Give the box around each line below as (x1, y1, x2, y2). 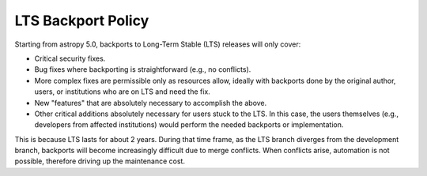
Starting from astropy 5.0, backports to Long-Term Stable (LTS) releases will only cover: (14, 39, 301, 49)
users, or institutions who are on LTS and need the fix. (34, 87, 211, 96)
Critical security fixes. (34, 54, 106, 63)
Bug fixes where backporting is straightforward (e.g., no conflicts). (34, 65, 251, 74)
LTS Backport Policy (14, 12, 149, 29)
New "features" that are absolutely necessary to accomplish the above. (34, 98, 267, 107)
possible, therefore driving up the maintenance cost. (14, 156, 186, 166)
